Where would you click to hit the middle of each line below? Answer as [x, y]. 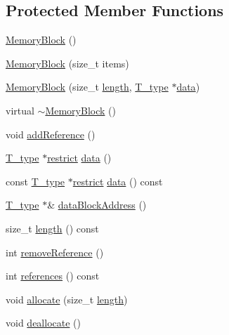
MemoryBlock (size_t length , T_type [87, 87]
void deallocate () [43, 323]
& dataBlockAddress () [97, 205]
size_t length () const [52, 228]
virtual [20, 110]
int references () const [53, 276]
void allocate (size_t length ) [67, 299]
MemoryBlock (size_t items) [67, 63]
